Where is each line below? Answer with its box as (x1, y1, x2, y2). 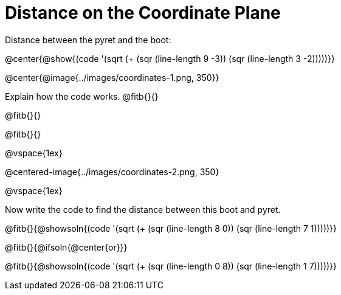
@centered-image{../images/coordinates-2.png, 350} (5, 166, 219, 177)
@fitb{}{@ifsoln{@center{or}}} (5, 241, 128, 252)
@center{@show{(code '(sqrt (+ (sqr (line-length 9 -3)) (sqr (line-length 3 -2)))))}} (5, 53, 335, 64)
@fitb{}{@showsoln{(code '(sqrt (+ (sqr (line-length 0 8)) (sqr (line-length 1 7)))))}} (5, 260, 337, 271)
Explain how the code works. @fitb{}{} (5, 91, 159, 102)
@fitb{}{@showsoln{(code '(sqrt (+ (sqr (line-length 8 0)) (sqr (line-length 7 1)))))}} (5, 223, 337, 234)
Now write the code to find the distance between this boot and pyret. (5, 204, 281, 215)
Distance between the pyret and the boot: (5, 34, 171, 45)
